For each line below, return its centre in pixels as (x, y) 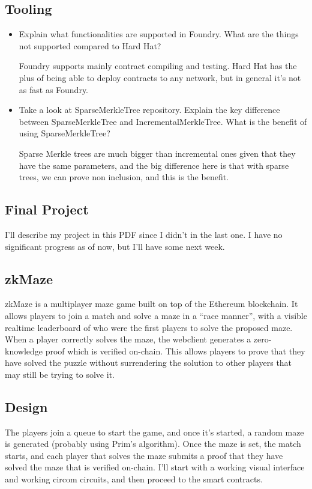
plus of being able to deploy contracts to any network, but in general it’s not (160, 77)
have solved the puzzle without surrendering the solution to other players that (148, 363)
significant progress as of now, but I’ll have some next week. (115, 246)
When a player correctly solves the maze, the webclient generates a (128, 339)
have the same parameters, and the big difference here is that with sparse (154, 165)
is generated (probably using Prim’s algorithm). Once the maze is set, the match (153, 444)
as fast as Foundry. (54, 89)
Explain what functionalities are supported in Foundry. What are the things (159, 34)
